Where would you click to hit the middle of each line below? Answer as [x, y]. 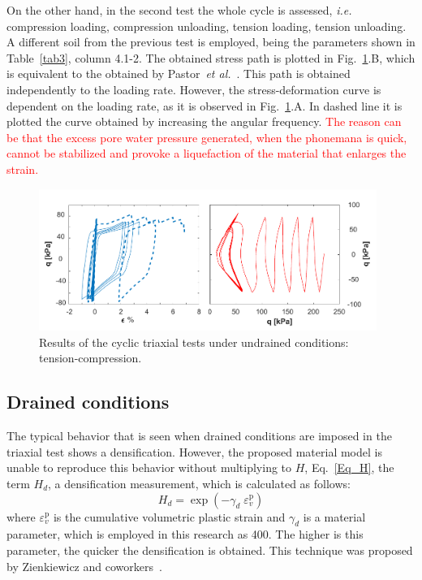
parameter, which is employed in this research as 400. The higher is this [185, 534]
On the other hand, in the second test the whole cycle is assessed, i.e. [179, 10]
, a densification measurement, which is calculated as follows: [199, 483]
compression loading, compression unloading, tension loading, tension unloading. [207, 26]
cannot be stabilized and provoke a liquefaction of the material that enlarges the [207, 153]
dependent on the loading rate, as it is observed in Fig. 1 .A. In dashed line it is [205, 105]
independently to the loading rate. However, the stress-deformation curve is [194, 89]
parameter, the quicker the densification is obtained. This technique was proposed [210, 550]
